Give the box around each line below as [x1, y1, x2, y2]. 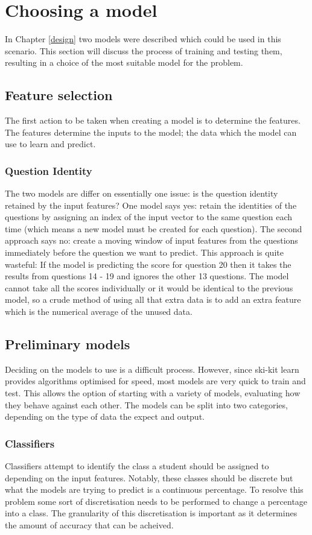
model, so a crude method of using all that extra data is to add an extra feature [5, 293, 301, 306]
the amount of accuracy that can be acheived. [5, 519, 174, 531]
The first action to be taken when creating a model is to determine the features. [5, 114, 301, 127]
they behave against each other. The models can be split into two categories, [5, 398, 288, 411]
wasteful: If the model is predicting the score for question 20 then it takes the [5, 258, 291, 270]
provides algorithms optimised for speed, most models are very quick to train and [5, 375, 306, 387]
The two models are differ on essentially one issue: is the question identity [5, 187, 278, 200]
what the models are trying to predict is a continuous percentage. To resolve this [5, 483, 304, 496]
